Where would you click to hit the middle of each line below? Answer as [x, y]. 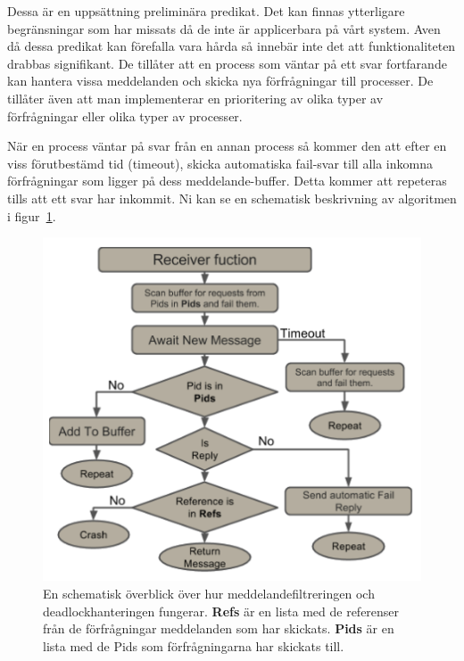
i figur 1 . [32, 215]
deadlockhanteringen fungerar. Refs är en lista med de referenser [221, 611]
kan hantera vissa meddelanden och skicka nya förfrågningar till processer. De [220, 81]
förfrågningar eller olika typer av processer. [125, 116]
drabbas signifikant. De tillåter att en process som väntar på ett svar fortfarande [227, 63]
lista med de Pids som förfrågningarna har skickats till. [194, 645]
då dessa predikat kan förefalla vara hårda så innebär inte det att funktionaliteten [232, 46]
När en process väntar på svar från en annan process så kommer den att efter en [227, 146]
